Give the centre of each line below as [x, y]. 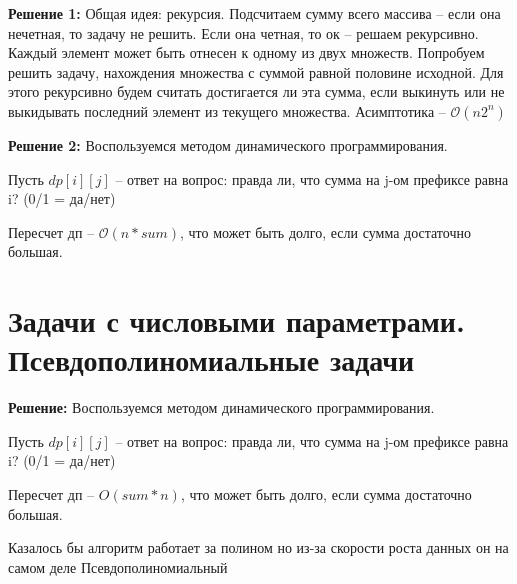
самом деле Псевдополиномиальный [118, 566]
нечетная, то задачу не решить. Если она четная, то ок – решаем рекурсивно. [243, 32]
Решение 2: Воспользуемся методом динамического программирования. [228, 144]
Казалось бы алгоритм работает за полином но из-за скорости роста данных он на [258, 547]
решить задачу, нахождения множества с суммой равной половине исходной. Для [256, 71]
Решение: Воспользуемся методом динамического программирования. [221, 407]
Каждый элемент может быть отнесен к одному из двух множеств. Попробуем [246, 52]
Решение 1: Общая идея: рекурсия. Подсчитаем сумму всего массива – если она [254, 13]
